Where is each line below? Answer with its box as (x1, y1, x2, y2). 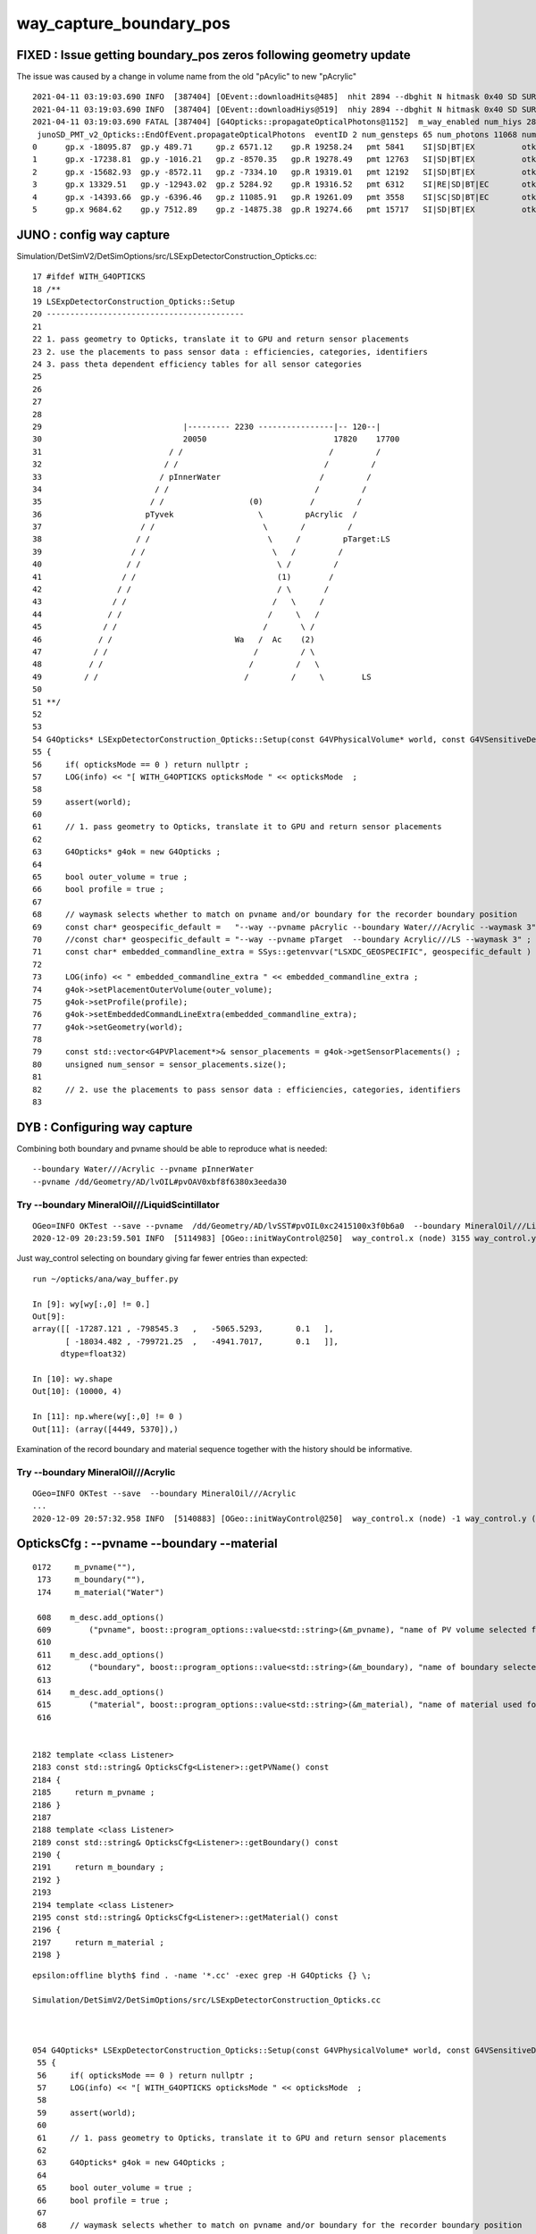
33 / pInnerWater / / (32, 472, 372, 482)
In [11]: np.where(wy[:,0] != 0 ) (32, 1412, 183, 1422)
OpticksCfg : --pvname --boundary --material (16, 1536, 278, 1551)
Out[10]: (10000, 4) (32, 1386, 122, 1397)
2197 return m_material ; (32, 1937, 165, 1947)
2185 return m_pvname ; (32, 1787, 155, 1798)
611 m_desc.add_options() (37, 1650, 165, 1659)
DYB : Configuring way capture (16, 1120, 193, 1135)
